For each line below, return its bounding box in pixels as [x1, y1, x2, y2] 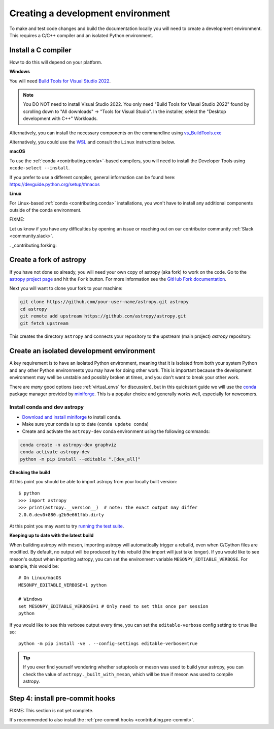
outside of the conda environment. [9, 207, 82, 213]
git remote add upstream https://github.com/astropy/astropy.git [20, 313, 186, 319]
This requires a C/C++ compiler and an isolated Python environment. [9, 32, 153, 38]
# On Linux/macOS [18, 575, 61, 581]
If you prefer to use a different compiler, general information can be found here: [9, 174, 176, 180]
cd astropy [20, 306, 47, 312]
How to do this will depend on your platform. [9, 59, 102, 65]
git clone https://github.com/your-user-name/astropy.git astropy [20, 299, 189, 305]
